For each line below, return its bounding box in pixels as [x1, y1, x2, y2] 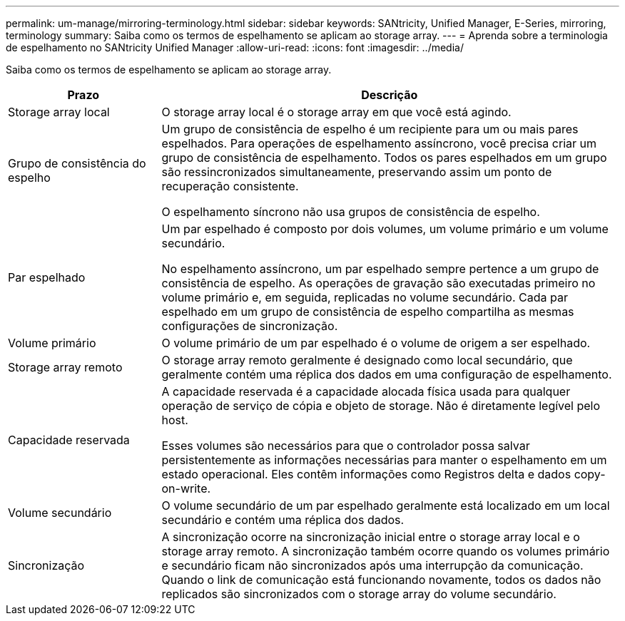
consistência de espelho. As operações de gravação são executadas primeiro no [161, 276, 596, 290]
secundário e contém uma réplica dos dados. [161, 513, 405, 527]
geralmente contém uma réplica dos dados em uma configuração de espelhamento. [161, 367, 612, 381]
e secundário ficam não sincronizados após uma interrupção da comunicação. [161, 558, 584, 573]
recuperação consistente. [161, 179, 299, 193]
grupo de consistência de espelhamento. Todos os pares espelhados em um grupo [161, 150, 607, 165]
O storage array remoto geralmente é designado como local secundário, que [161, 353, 573, 367]
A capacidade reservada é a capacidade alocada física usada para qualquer [161, 384, 571, 399]
